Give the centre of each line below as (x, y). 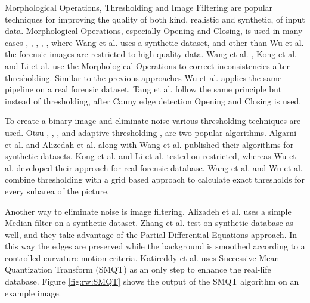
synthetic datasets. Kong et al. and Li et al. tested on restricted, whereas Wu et (151, 156)
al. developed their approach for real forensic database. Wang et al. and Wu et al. (154, 167)
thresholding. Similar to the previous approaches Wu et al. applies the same (143, 77)
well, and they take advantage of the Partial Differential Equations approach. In (151, 234)
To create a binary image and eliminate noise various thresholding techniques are (153, 121)
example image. (33, 293)
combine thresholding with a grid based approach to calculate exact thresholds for (155, 179)
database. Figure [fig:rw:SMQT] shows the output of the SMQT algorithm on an (152, 281)
